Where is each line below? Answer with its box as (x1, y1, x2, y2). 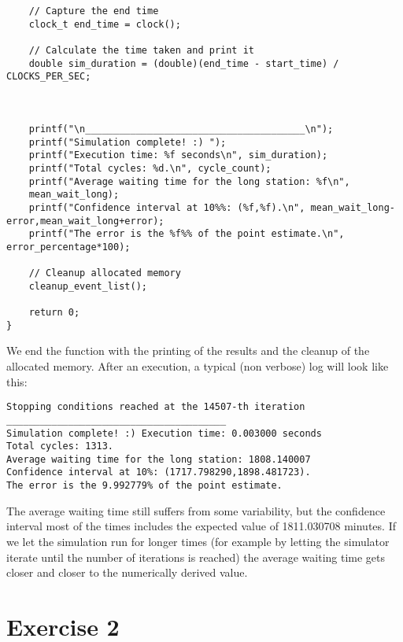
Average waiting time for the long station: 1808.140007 (6, 453, 311, 465)
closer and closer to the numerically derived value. (6, 564, 248, 581)
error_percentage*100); (6, 241, 131, 253)
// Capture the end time (28, 6, 159, 17)
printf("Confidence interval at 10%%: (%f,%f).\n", (28, 201, 305, 213)
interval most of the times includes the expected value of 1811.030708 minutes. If (6, 518, 396, 534)
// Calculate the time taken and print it (28, 44, 254, 56)
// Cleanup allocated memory (28, 267, 181, 279)
